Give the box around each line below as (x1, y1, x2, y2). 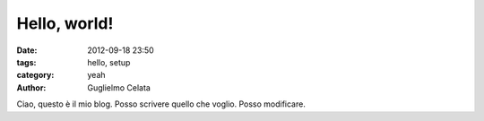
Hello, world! (16, 13, 114, 33)
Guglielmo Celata (87, 82, 151, 93)
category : (16, 70, 55, 81)
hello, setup (87, 56, 131, 67)
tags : (16, 56, 37, 67)
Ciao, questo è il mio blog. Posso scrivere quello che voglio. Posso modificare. (16, 99, 307, 109)
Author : (16, 82, 47, 93)
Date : (16, 45, 38, 56)
